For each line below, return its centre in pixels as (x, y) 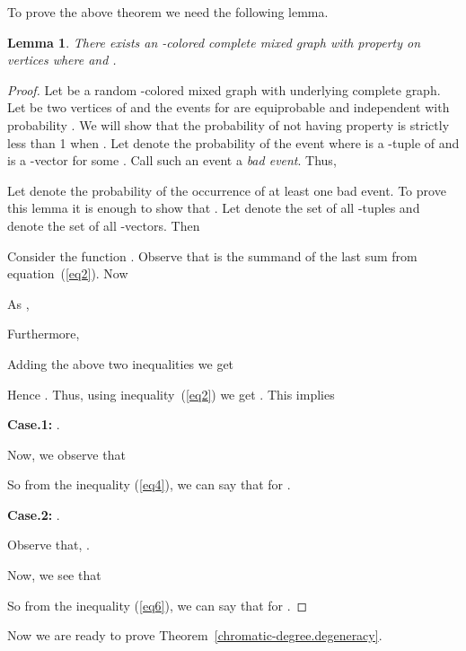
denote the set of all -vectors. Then (104, 225)
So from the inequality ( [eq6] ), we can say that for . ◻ (158, 605)
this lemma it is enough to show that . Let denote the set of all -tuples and (214, 208)
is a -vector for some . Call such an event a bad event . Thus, (172, 160)
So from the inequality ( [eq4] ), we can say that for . (149, 484)
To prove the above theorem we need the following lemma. (168, 12)
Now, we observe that (66, 454)
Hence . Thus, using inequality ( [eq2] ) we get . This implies (171, 394)
